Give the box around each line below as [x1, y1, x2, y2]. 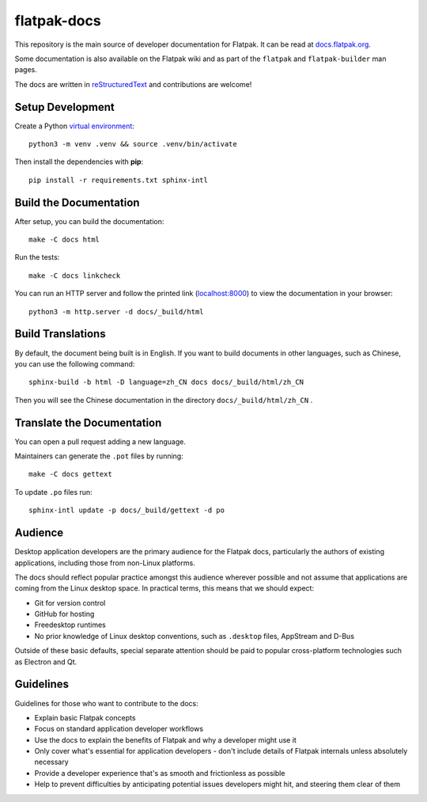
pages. [14, 65, 37, 74]
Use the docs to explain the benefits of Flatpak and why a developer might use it [34, 735, 297, 744]
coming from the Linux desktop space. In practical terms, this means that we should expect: [14, 583, 315, 593]
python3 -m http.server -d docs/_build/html [28, 307, 205, 316]
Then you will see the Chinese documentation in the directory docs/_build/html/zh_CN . [14, 395, 313, 405]
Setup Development [14, 100, 115, 114]
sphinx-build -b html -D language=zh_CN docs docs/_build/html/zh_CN [28, 378, 304, 387]
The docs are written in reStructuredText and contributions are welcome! [14, 79, 252, 89]
